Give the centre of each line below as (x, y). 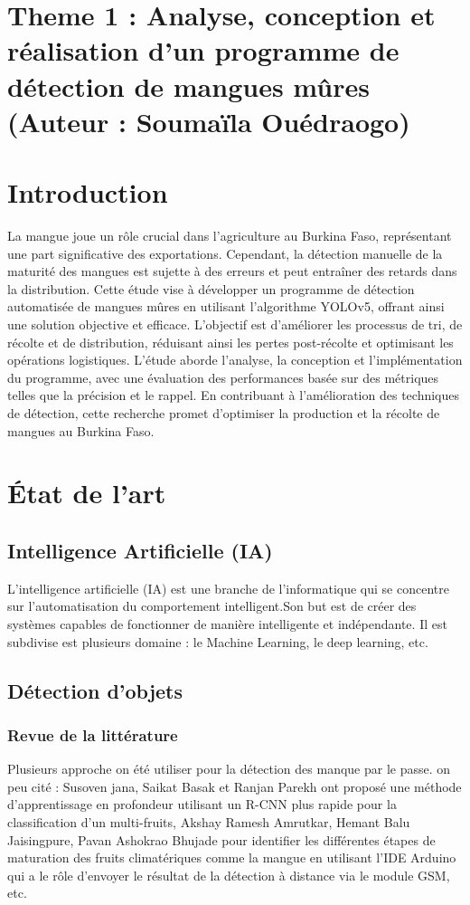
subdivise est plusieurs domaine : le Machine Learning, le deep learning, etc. (218, 641)
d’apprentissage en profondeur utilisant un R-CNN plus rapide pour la (202, 804)
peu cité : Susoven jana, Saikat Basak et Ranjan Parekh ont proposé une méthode (235, 786)
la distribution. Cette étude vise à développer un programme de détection (211, 288)
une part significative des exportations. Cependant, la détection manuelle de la (225, 253)
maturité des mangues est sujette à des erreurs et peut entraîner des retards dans (232, 271)
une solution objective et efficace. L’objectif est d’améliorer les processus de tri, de (235, 324)
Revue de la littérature (93, 734)
